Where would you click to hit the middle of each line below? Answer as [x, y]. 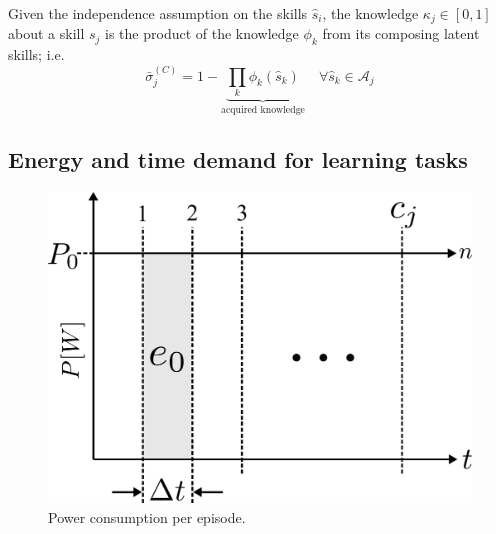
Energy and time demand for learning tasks [238, 158]
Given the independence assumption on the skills [158, 13]
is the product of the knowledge [202, 33]
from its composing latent [401, 33]
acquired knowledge [263, 109]
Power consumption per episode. [147, 517]
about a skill [46, 33]
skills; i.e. [36, 54]
